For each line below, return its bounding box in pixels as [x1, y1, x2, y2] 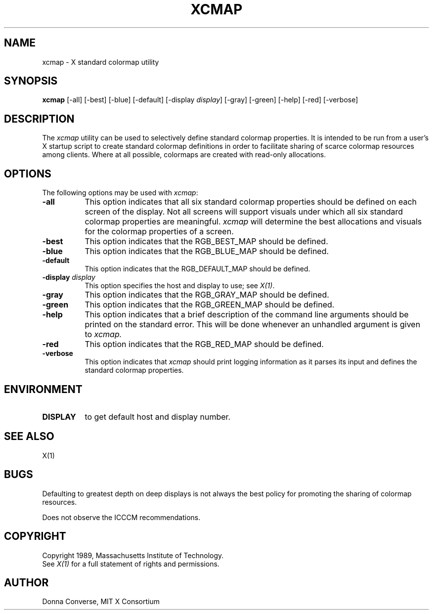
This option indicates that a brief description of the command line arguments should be [85, 309, 409, 320]
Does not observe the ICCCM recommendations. [42, 513, 201, 522]
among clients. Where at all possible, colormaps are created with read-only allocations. [42, 150, 326, 159]
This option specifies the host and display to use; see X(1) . [85, 281, 275, 290]
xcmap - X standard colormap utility [42, 57, 159, 66]
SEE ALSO [4, 430, 54, 443]
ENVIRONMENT [4, 383, 83, 395]
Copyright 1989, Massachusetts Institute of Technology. [42, 551, 224, 560]
